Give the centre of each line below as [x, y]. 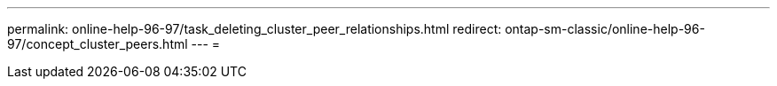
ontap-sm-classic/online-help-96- [605, 29]
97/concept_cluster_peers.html [98, 44]
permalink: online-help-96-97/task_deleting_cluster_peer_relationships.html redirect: [255, 29]
